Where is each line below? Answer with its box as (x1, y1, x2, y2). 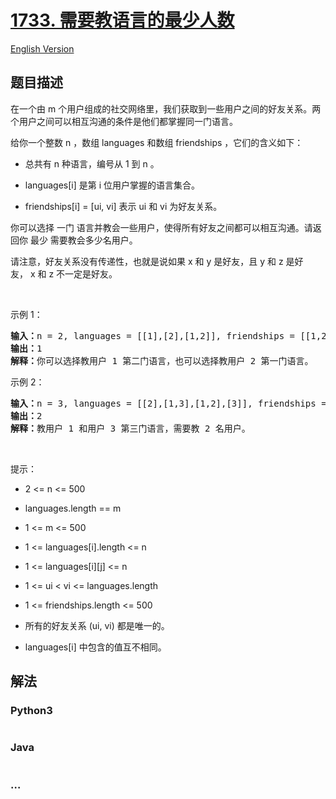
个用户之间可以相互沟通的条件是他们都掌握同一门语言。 (10, 115, 238, 127)
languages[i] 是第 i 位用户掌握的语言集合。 (24, 179, 200, 191)
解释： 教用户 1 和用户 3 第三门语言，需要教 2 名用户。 (10, 422, 251, 434)
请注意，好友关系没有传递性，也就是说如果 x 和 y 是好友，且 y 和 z (10, 255, 284, 267)
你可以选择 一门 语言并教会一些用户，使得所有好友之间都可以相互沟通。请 (10, 221, 313, 233)
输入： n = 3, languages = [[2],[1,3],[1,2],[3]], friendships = (10, 397, 327, 409)
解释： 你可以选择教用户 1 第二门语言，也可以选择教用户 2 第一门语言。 (10, 355, 314, 366)
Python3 (10, 704, 53, 718)
